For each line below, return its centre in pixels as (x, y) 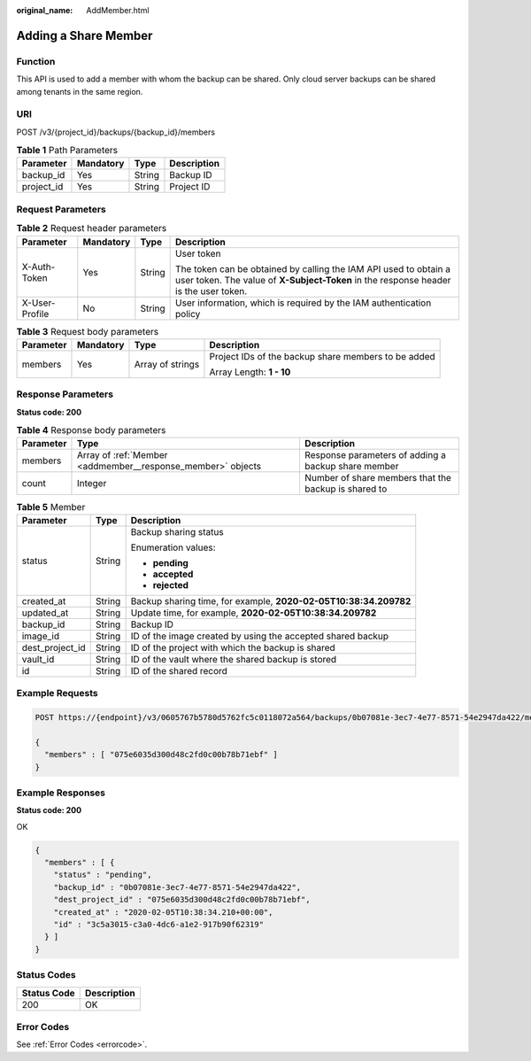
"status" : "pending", (103, 875)
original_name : (45, 10)
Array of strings (167, 364)
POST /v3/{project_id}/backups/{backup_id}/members (116, 132)
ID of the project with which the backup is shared (233, 647)
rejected (171, 585)
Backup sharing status (177, 531)
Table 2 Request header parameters (92, 228)
